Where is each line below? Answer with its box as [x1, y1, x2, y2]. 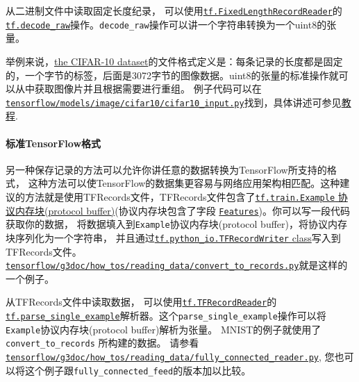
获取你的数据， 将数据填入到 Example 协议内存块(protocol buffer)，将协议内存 [6, 217, 348, 231]
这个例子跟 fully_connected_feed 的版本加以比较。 [24, 363, 251, 377]
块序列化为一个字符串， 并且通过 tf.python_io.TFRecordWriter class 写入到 [6, 230, 341, 244]
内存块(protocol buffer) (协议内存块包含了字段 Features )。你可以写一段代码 [15, 203, 351, 217]
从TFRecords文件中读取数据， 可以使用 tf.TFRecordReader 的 [6, 294, 277, 309]
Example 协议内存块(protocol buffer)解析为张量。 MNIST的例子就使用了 [6, 322, 322, 336]
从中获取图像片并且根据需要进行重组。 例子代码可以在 [15, 81, 262, 96]
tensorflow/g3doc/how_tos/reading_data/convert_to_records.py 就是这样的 [6, 258, 348, 272]
